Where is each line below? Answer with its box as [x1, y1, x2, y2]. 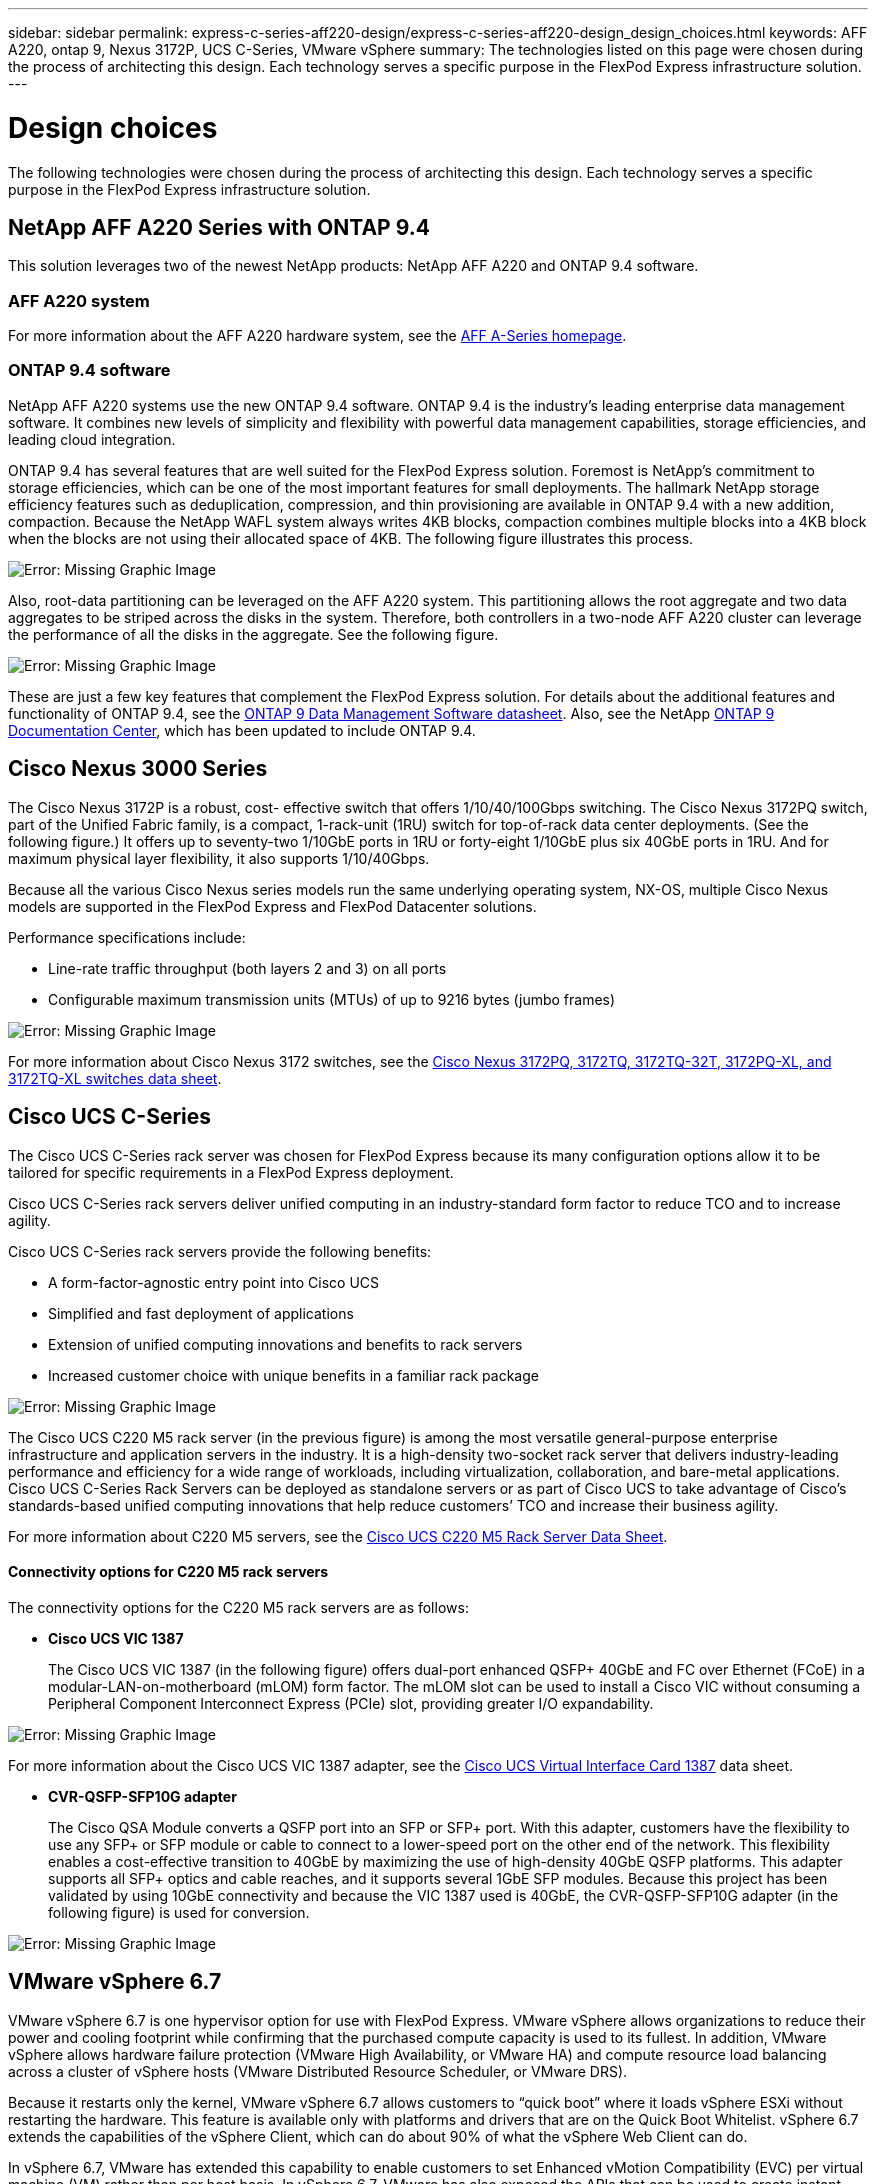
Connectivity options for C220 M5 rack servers [8, 1563, 329, 1581]
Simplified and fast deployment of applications [48, 1304, 354, 1322]
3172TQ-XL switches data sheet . [8, 1069, 222, 1087]
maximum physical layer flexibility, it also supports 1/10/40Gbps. [8, 849, 430, 867]
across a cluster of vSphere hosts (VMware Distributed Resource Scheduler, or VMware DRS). [8, 2062, 628, 2080]
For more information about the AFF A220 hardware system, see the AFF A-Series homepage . [8, 327, 627, 345]
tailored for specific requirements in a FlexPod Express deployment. [8, 1163, 454, 1181]
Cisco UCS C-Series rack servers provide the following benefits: [8, 1242, 432, 1260]
